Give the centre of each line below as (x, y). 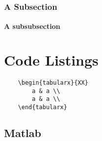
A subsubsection (32, 26)
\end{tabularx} (42, 107)
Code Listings (51, 60)
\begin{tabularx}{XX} (53, 83)
